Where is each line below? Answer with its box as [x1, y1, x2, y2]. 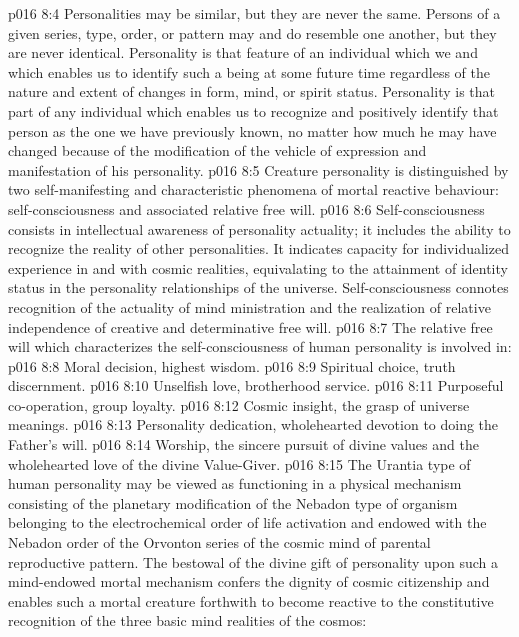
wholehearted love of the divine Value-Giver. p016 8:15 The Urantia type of [8, 453, 471, 474]
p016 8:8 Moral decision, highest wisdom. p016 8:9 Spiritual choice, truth [8, 355, 456, 376]
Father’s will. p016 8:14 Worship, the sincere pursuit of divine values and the [8, 434, 479, 455]
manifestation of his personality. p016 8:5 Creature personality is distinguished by [8, 159, 509, 180]
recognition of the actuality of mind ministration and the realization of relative [8, 296, 491, 317]
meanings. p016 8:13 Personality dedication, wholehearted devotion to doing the [8, 414, 499, 435]
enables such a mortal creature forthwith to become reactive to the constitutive [8, 590, 494, 611]
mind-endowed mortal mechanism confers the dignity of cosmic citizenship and [8, 571, 490, 592]
